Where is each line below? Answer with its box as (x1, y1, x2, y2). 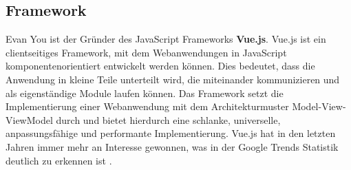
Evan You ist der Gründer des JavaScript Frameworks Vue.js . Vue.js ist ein (6, 32, 326, 46)
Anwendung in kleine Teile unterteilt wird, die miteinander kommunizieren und (6, 72, 340, 86)
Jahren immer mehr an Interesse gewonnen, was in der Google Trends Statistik (6, 139, 339, 153)
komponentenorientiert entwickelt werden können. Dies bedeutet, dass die (6, 59, 315, 73)
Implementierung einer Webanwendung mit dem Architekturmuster (6, 99, 289, 114)
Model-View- (292, 99, 346, 114)
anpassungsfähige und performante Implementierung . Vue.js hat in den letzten (6, 126, 336, 140)
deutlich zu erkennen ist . (6, 153, 112, 167)
